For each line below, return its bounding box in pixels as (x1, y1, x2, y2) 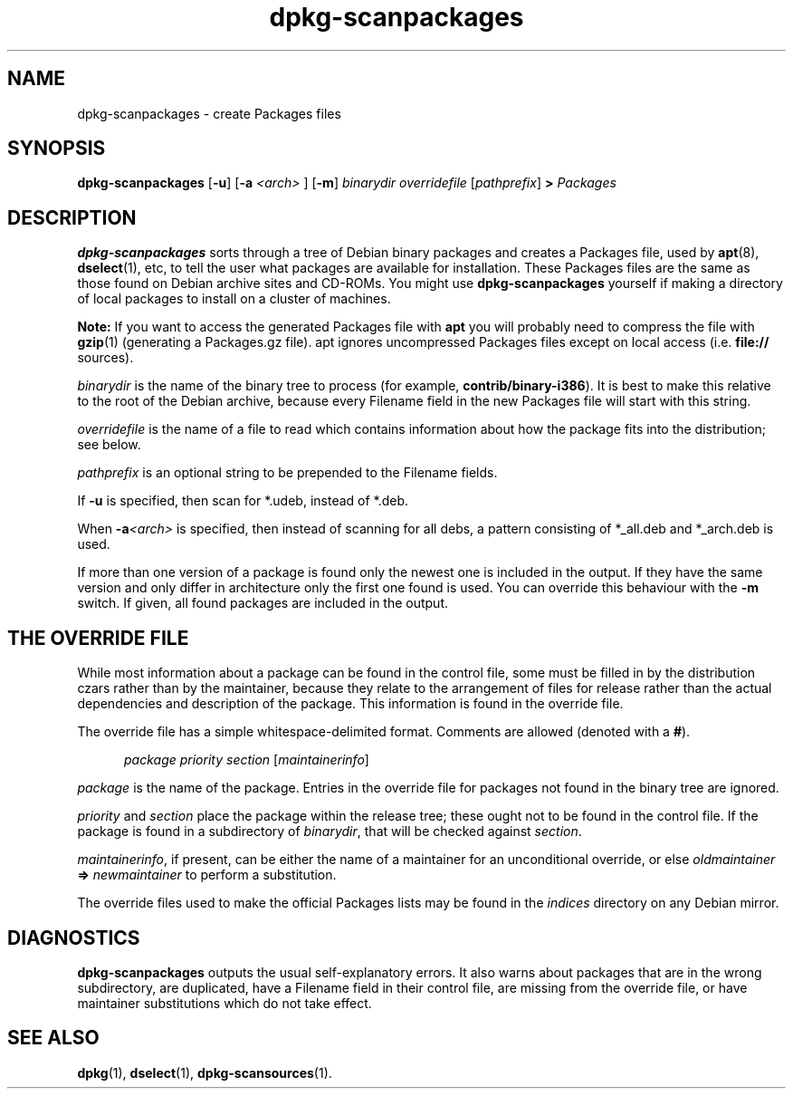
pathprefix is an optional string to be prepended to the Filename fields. (77, 465, 498, 481)
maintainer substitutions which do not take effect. (77, 995, 372, 1011)
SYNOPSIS (7, 137, 106, 160)
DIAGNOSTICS (7, 926, 140, 949)
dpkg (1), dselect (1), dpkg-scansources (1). (77, 1064, 332, 1081)
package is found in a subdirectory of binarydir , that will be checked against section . (77, 823, 582, 840)
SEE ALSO (7, 1026, 100, 1050)
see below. (77, 437, 141, 453)
